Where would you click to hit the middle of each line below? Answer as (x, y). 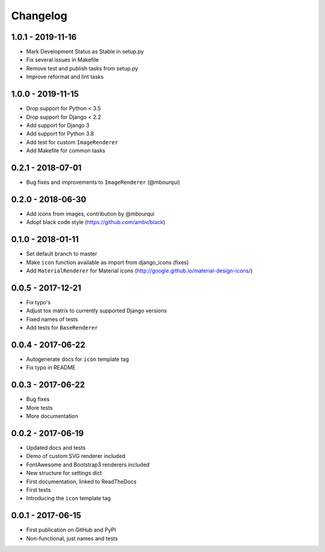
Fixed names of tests (52, 319)
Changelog (39, 16)
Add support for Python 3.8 (60, 134)
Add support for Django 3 (58, 125)
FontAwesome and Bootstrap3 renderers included (88, 465)
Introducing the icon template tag (69, 498)
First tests (39, 490)
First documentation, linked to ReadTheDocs (81, 481)
